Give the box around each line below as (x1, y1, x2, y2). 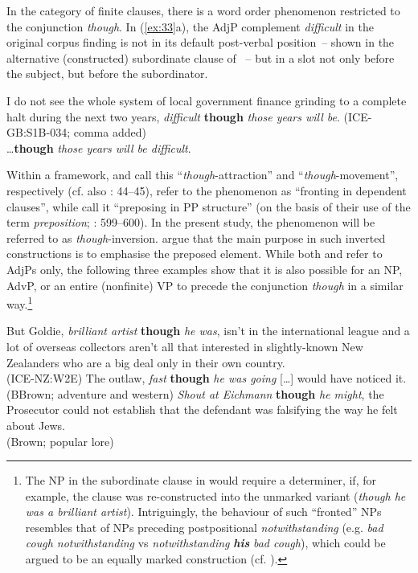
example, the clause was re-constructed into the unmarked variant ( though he (25, 487, 406, 504)
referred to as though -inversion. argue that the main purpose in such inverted (6, 229, 386, 246)
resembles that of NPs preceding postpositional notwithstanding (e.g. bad (25, 518, 383, 535)
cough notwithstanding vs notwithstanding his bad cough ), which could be (25, 534, 386, 551)
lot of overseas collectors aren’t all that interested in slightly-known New (6, 338, 363, 354)
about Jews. (6, 416, 65, 433)
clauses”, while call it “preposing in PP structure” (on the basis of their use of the (6, 198, 411, 215)
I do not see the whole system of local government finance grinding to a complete (6, 92, 407, 108)
